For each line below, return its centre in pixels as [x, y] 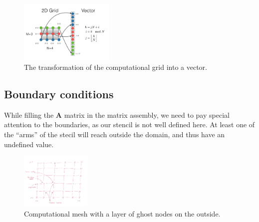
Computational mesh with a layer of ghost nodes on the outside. [122, 214]
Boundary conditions [59, 94]
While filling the [29, 114]
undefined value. [29, 144]
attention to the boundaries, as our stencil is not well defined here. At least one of [129, 124]
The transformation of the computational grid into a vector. [116, 67]
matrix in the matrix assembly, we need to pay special [147, 114]
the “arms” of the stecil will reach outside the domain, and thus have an [115, 134]
